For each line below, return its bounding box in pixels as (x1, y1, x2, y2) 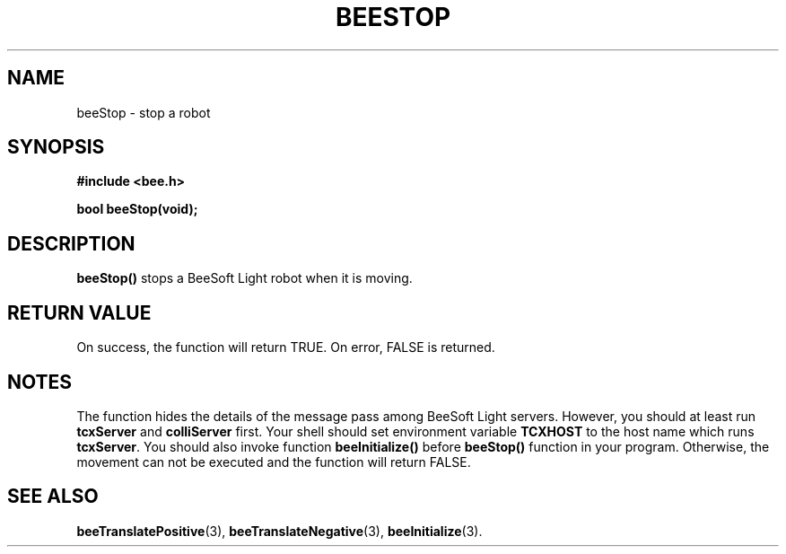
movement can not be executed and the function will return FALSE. (76, 453, 471, 470)
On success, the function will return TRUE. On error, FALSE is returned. (76, 339, 495, 356)
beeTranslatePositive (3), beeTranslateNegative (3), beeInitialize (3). (76, 523, 483, 539)
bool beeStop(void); (76, 201, 198, 217)
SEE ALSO (7, 485, 99, 508)
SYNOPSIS (7, 136, 105, 159)
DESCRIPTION (7, 232, 135, 255)
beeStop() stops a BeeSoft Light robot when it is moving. (76, 270, 413, 286)
